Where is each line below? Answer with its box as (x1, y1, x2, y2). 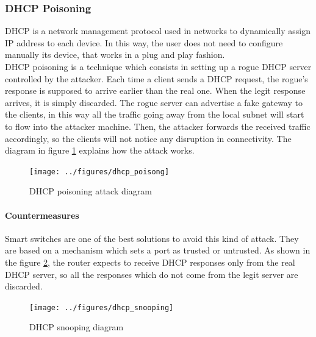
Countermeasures (5, 208, 79, 221)
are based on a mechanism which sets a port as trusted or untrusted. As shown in (5, 244, 311, 257)
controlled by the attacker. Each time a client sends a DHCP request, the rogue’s (5, 72, 308, 85)
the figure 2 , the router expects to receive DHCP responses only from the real (5, 255, 295, 268)
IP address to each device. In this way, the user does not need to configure (5, 36, 283, 49)
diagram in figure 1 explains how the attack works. (5, 144, 195, 157)
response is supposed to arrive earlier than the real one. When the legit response (5, 84, 306, 97)
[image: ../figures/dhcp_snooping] (29, 303, 174, 312)
